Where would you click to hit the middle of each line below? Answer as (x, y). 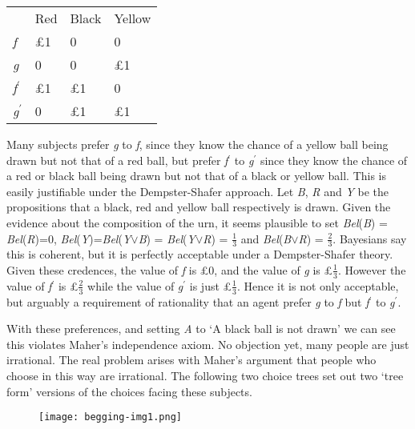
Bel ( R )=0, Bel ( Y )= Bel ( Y (69, 238)
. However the (372, 269)
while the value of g (135, 285)
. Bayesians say (370, 238)
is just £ (211, 285)
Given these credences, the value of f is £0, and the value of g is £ (170, 269)
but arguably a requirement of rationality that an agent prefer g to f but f (188, 301)
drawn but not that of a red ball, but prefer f (117, 160)
